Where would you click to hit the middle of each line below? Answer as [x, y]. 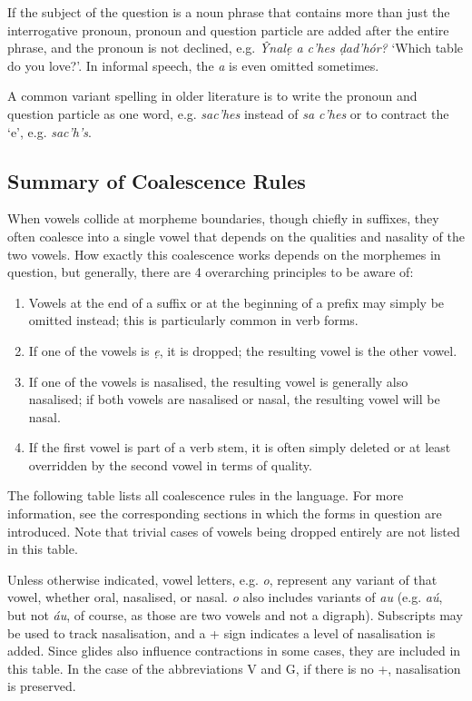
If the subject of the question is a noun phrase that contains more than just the [229, 12]
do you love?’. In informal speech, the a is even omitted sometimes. [193, 65]
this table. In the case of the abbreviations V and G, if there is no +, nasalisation [234, 668]
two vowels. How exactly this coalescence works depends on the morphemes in [224, 254]
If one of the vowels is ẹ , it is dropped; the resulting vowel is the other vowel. [243, 350]
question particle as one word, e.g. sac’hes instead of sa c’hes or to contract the [228, 113]
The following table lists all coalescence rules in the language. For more [206, 495]
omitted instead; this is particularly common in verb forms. [193, 320]
